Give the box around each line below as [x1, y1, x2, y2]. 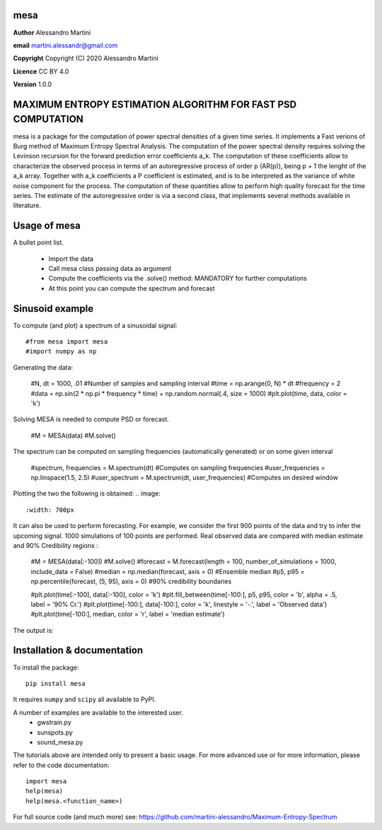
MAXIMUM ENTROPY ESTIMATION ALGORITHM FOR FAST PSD [13, 98, 297, 110]
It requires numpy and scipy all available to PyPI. [13, 695, 156, 703]
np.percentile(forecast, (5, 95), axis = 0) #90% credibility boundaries [30, 577, 232, 586]
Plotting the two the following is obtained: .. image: [13, 489, 161, 498]
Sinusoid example [13, 303, 94, 315]
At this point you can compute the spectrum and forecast [48, 284, 215, 293]
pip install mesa [25, 679, 86, 687]
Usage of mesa [13, 220, 81, 232]
